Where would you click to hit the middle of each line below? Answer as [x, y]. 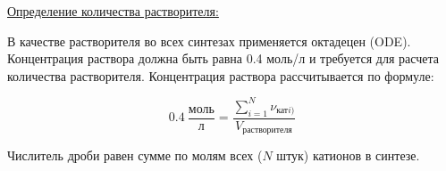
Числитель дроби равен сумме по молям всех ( [135, 155]
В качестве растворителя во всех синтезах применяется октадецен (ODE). [209, 41]
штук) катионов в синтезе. [348, 155]
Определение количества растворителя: [113, 11]
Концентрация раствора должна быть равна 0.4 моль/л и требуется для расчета [223, 58]
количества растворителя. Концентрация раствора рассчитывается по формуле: [221, 75]
